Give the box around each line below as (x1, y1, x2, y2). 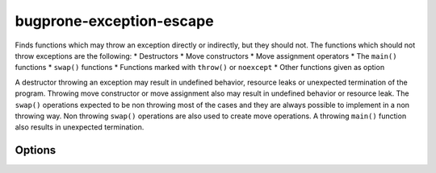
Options (15, 143, 57, 157)
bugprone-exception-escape (15, 12, 214, 30)
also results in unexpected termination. (15, 122, 145, 132)
